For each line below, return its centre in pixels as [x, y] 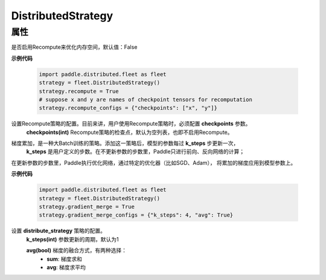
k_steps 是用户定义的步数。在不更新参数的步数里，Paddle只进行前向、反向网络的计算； [136, 151]
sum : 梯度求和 [65, 259]
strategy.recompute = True [79, 91]
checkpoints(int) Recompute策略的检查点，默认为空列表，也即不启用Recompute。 [129, 132]
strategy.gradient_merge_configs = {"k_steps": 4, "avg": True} [136, 215]
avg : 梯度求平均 [66, 267]
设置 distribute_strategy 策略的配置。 [58, 231]
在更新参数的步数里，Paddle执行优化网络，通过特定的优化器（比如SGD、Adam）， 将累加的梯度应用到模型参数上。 [154, 162]
